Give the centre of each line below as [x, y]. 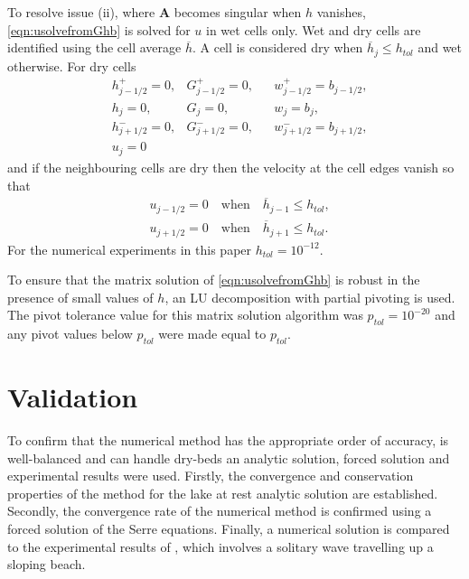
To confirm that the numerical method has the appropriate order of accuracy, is [228, 440]
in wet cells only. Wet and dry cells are [314, 29]
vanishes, [341, 12]
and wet [440, 47]
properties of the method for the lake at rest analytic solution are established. [223, 493]
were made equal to [212, 334]
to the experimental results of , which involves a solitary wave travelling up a [220, 546]
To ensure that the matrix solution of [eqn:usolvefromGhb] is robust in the [214, 280]
